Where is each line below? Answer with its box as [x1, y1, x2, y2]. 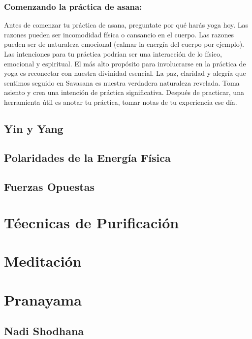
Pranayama [4, 289, 82, 309]
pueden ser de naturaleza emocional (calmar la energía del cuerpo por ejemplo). [4, 39, 244, 49]
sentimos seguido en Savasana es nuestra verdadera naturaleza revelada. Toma [4, 77, 240, 88]
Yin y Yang [4, 121, 63, 136]
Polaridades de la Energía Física [4, 150, 171, 165]
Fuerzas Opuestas [4, 179, 94, 194]
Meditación [4, 251, 82, 271]
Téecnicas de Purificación [4, 213, 179, 233]
